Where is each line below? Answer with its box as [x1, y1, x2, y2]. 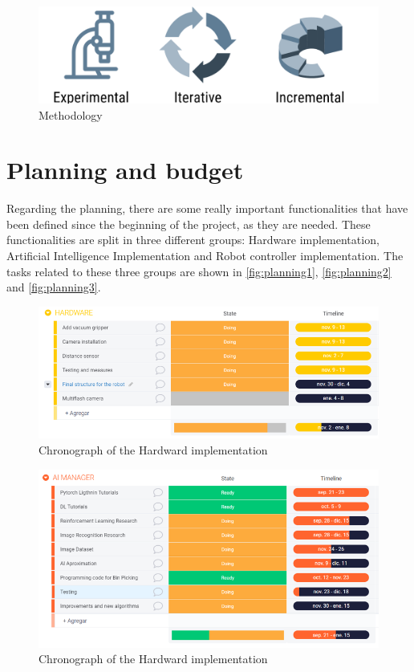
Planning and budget [6, 153, 244, 186]
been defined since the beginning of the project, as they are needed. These [6, 215, 371, 232]
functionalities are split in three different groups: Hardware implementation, [6, 231, 379, 248]
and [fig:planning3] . [6, 279, 101, 295]
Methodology [39, 106, 103, 123]
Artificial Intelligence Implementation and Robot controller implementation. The [6, 247, 404, 263]
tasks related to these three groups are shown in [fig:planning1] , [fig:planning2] [6, 263, 392, 279]
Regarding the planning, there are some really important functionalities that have [6, 200, 408, 217]
